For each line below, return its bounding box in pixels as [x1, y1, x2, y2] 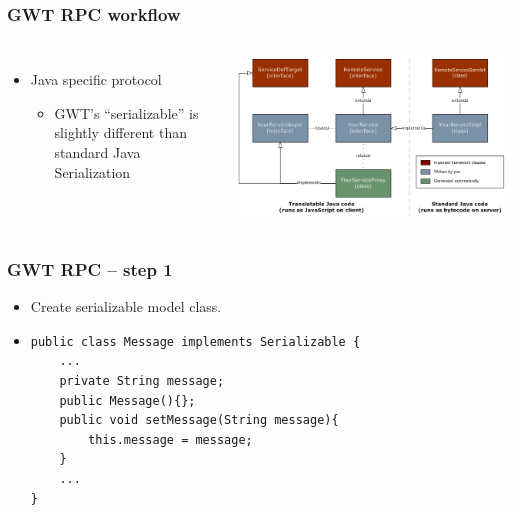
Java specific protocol [30, 69, 162, 90]
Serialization [54, 161, 131, 182]
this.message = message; [88, 432, 253, 447]
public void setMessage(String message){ [59, 413, 339, 428]
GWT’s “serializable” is [54, 102, 199, 123]
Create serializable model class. [30, 296, 222, 317]
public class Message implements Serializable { [30, 334, 361, 349]
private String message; [59, 374, 225, 388]
